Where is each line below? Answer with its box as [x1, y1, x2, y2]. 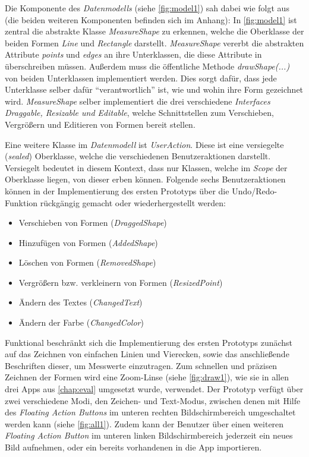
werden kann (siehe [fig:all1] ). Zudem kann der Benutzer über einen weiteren [5, 417, 284, 430]
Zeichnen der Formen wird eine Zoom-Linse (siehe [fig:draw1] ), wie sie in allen [5, 371, 289, 383]
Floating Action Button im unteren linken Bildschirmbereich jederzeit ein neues [5, 429, 293, 442]
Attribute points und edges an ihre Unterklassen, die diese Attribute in [5, 48, 262, 61]
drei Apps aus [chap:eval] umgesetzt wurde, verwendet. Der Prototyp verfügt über [5, 383, 304, 395]
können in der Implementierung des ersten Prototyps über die [5, 184, 229, 197]
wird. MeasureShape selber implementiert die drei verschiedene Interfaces [5, 94, 270, 107]
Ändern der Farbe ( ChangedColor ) [18, 316, 144, 329]
